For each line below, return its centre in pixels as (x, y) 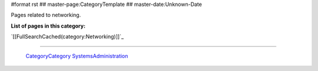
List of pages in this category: (48, 26)
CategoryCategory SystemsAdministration (77, 56)
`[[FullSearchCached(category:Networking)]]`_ (67, 37)
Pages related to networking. (46, 15)
